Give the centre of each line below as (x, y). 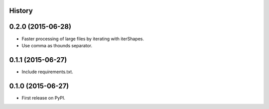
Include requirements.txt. (47, 72)
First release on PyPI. (44, 98)
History (21, 11)
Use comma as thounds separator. (57, 45)
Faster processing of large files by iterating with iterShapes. (83, 39)
